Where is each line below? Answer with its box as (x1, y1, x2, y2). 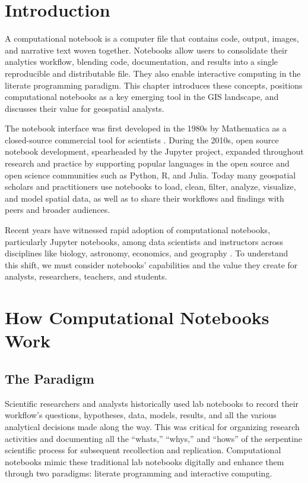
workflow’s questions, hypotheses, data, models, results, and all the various (5, 409, 277, 421)
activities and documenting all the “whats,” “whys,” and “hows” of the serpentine (5, 432, 302, 444)
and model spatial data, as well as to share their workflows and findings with (5, 192, 284, 204)
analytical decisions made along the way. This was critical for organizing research (5, 420, 300, 432)
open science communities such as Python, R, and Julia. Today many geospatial (5, 168, 296, 181)
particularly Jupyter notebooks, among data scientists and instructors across (5, 235, 283, 247)
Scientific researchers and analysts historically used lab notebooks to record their (5, 397, 299, 409)
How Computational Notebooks (5, 305, 269, 330)
